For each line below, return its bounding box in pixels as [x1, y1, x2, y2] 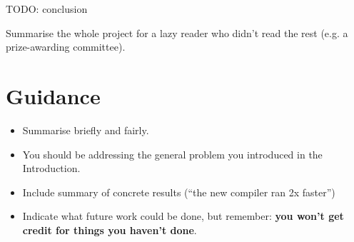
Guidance [6, 81, 101, 110]
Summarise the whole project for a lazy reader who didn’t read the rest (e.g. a [6, 25, 348, 40]
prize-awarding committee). [6, 39, 126, 54]
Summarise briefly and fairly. [22, 122, 149, 137]
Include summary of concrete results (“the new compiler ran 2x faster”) [22, 184, 335, 199]
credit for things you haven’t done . [22, 222, 197, 237]
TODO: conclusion [6, 1, 88, 16]
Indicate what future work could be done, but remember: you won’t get [22, 208, 344, 223]
